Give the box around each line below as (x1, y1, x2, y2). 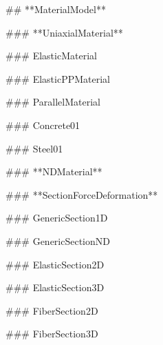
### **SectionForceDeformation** (6, 187, 158, 201)
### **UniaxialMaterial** (6, 25, 123, 39)
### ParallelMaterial (6, 95, 100, 109)
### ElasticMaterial (6, 48, 97, 63)
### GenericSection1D (6, 210, 108, 225)
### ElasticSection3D (6, 280, 105, 295)
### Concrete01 (6, 117, 80, 132)
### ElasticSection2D (6, 257, 105, 271)
